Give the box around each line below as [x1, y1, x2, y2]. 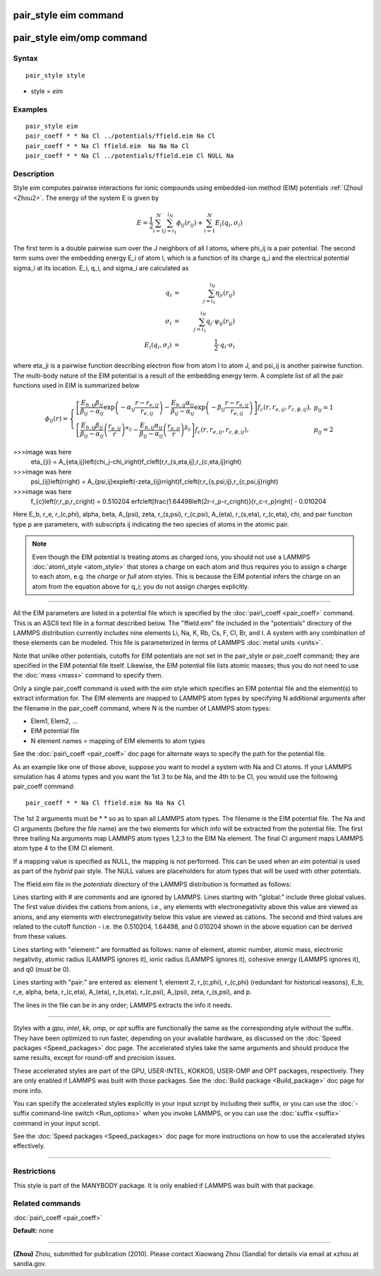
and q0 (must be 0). [13, 965, 71, 973]
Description [13, 169, 54, 179]
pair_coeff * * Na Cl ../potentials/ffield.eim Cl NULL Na [25, 152, 234, 160]
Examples [13, 104, 48, 114]
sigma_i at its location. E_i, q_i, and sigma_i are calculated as [13, 263, 189, 272]
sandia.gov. [13, 1259, 47, 1268]
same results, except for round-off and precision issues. [13, 1054, 176, 1062]
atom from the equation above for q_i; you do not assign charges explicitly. [32, 582, 250, 591]
